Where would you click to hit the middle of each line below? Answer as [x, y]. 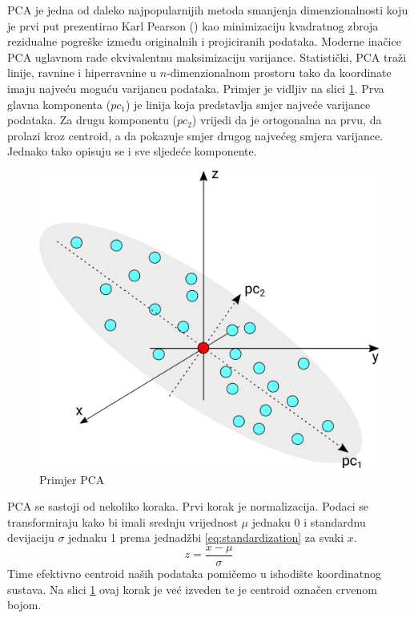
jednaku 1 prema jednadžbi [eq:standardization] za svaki [206, 537]
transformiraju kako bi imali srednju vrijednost [123, 521]
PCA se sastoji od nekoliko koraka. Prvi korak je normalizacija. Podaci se [188, 506]
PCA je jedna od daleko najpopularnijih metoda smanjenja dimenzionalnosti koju [208, 10]
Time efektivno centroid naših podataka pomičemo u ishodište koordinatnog [195, 573]
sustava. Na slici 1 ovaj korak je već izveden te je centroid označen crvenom [192, 589]
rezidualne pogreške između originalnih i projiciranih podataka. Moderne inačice [204, 41]
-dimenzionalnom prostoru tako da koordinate [279, 73]
